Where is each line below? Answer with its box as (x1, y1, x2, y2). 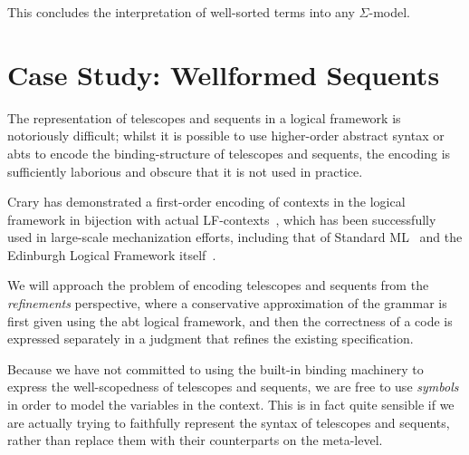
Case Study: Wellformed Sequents (7, 55, 440, 92)
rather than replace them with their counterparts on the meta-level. (7, 431, 383, 450)
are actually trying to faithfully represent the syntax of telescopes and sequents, (7, 412, 450, 431)
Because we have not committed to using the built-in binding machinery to (7, 359, 424, 378)
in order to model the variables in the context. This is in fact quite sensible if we (7, 395, 455, 414)
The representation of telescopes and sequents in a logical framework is (7, 108, 401, 127)
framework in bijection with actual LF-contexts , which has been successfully (7, 209, 436, 228)
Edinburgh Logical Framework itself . (7, 245, 216, 264)
